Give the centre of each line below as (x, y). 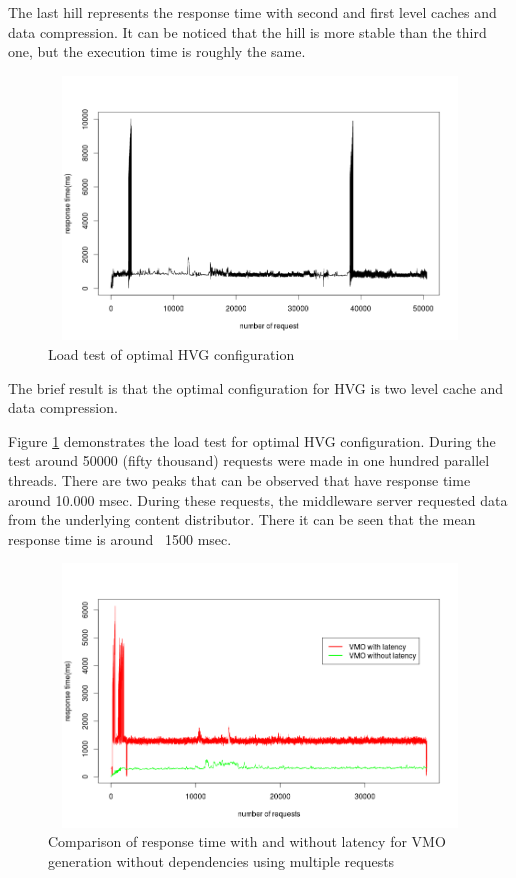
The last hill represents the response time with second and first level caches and (252, 12)
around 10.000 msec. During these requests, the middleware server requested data (258, 499)
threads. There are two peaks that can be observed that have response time (239, 479)
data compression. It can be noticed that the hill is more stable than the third (247, 31)
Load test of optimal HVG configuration (171, 353)
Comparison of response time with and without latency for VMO (247, 841)
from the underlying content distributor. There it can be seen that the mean (242, 519)
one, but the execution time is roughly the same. (157, 51)
